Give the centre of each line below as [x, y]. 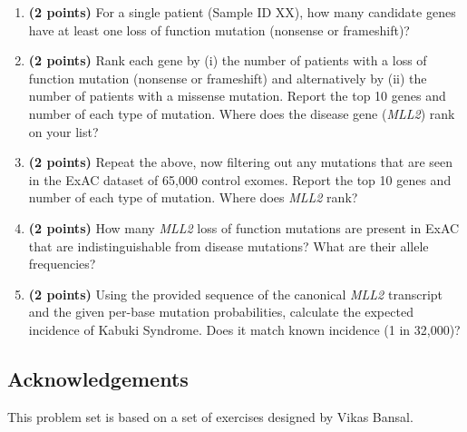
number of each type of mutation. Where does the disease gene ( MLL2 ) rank [242, 113]
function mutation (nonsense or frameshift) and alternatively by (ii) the [228, 78]
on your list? [63, 131]
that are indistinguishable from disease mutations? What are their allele [229, 245]
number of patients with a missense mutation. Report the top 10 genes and [237, 96]
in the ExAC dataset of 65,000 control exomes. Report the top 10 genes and [240, 179]
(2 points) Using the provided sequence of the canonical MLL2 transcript [236, 294]
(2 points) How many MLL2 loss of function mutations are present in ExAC [244, 227]
